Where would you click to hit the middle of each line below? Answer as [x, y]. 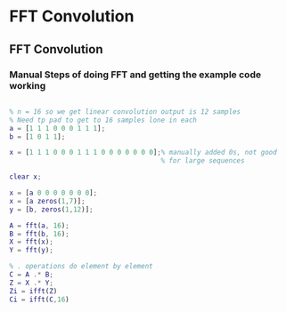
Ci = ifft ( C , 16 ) [39, 300]
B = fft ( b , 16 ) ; [39, 234]
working [28, 85]
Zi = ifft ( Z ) [33, 291]
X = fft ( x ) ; [31, 242]
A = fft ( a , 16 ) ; [39, 225]
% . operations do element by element [81, 267]
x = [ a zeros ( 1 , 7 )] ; [48, 201]
